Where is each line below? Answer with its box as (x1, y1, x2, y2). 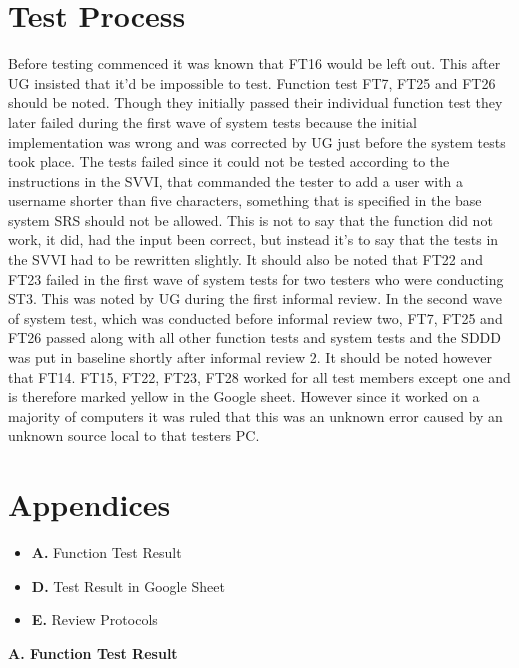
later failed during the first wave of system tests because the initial (8, 111, 417, 132)
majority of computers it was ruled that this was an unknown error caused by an (8, 405, 503, 426)
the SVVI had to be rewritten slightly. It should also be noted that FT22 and (8, 249, 483, 270)
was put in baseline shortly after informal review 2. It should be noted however (8, 347, 492, 368)
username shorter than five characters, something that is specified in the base (8, 190, 482, 211)
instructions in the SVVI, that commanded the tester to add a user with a (8, 170, 464, 191)
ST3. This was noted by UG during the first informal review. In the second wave (8, 288, 503, 309)
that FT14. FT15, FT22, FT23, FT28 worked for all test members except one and (8, 366, 511, 387)
